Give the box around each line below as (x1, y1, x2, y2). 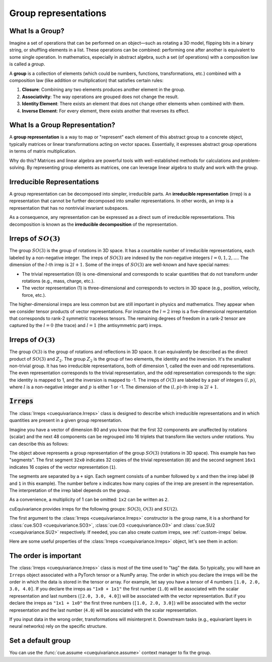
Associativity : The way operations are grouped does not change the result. (22, 94, 179, 100)
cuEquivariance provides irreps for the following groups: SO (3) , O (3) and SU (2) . (9, 506, 179, 512)
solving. (9, 164, 26, 171)
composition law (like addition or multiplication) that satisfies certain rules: (9, 77, 164, 84)
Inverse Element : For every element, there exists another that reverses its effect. (22, 108, 190, 114)
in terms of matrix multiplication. (9, 148, 77, 154)
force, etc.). (22, 292, 46, 298)
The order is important (9, 551, 82, 560)
